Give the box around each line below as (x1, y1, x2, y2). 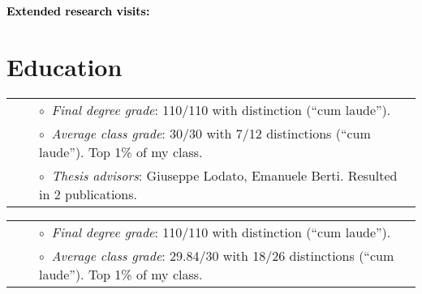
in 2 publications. (39, 184, 138, 203)
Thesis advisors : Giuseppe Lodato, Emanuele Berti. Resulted (51, 165, 398, 185)
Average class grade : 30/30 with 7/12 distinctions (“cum (51, 123, 371, 143)
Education (6, 49, 123, 83)
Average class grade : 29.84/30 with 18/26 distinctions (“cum (51, 245, 394, 265)
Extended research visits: (6, 2, 150, 19)
